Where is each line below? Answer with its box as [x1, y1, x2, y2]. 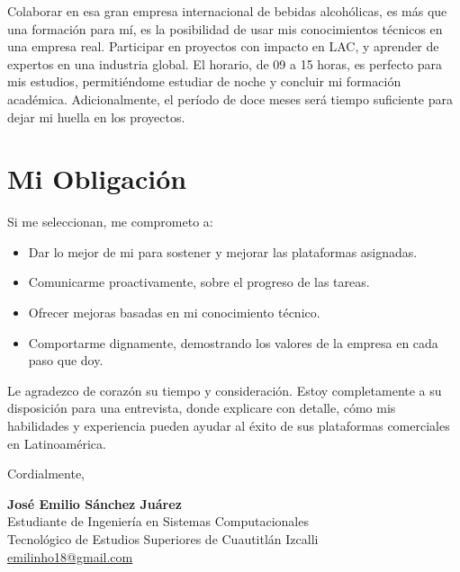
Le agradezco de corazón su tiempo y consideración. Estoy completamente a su [7, 380, 442, 399]
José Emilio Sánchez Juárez [7, 494, 182, 513]
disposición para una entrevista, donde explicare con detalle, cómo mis [7, 398, 396, 417]
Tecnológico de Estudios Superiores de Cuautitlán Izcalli [7, 530, 319, 548]
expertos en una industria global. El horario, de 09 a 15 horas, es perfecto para [7, 54, 443, 73]
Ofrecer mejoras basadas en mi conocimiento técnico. [28, 303, 320, 322]
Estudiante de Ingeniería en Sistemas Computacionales [7, 512, 309, 531]
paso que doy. [28, 351, 104, 370]
